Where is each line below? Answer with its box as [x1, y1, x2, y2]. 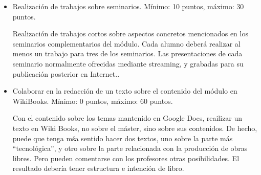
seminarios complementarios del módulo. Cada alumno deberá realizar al [12, 38, 241, 49]
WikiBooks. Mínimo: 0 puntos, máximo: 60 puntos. [12, 95, 173, 106]
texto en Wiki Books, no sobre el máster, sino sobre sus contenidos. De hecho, [12, 122, 257, 133]
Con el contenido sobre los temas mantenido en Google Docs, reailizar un [12, 113, 243, 123]
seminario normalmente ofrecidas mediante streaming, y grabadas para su [12, 58, 244, 69]
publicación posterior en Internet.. [12, 68, 120, 79]
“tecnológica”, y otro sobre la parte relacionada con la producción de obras [12, 143, 248, 154]
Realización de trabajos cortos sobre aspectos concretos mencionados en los [12, 28, 248, 39]
